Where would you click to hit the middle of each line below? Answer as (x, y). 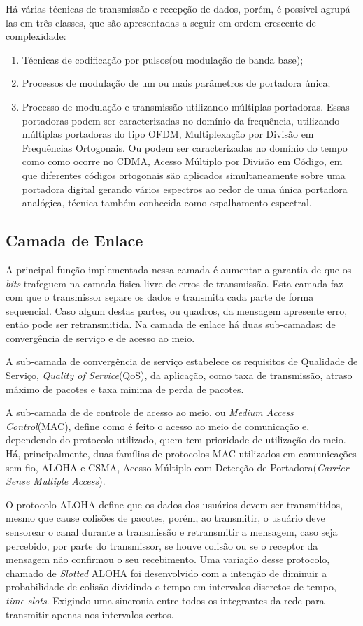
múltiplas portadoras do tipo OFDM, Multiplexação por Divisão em (168, 134)
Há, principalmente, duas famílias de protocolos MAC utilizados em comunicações (181, 454)
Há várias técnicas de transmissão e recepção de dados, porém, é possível (162, 8)
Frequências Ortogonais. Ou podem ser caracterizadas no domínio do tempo (185, 147)
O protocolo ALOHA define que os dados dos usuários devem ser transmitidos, (175, 504)
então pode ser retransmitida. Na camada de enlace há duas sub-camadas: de (171, 324)
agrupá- (337, 8)
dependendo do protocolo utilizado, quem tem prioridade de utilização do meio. (176, 440)
